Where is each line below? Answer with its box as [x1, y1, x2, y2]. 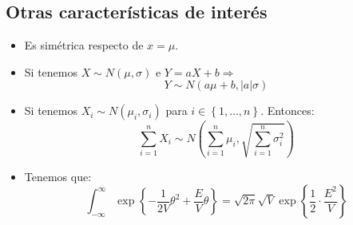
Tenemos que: [24, 168, 92, 184]
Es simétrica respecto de [24, 37, 144, 53]
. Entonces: [260, 102, 315, 119]
